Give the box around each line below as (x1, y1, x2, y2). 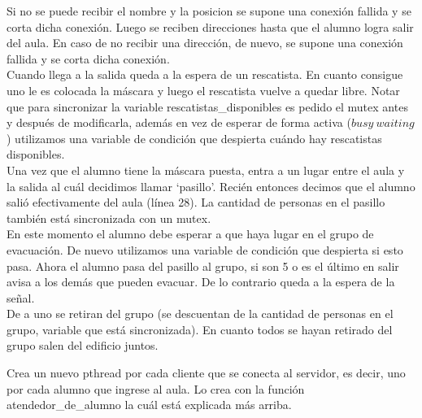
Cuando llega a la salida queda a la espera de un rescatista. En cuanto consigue (7, 66, 403, 83)
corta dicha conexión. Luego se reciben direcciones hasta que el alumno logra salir (7, 18, 414, 35)
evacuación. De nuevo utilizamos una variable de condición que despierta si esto (7, 241, 403, 258)
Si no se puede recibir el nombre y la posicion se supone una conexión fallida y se (7, 2, 411, 19)
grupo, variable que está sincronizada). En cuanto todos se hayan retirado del (7, 320, 393, 337)
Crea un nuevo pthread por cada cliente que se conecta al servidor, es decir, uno (7, 364, 406, 381)
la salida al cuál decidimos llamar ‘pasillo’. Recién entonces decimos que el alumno (7, 177, 415, 194)
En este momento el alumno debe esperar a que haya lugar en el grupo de (7, 225, 374, 242)
